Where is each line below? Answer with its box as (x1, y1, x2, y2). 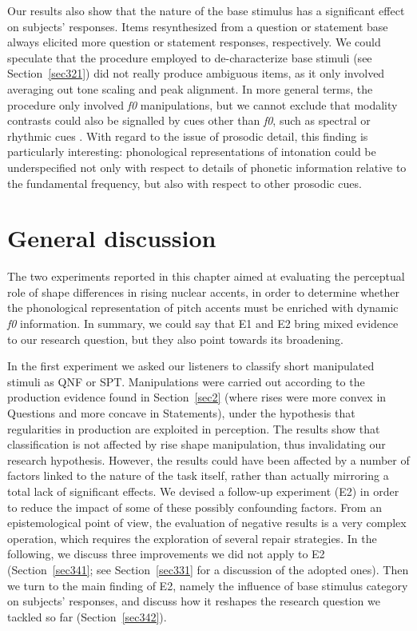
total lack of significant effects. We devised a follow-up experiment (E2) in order (7, 482, 399, 499)
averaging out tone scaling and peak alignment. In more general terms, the (7, 80, 373, 97)
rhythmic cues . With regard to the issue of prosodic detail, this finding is (7, 127, 368, 144)
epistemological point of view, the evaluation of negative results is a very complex (7, 514, 407, 531)
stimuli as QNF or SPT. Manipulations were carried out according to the (7, 373, 365, 389)
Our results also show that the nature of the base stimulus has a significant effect (7, 2, 405, 18)
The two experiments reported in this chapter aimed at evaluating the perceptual (7, 268, 405, 285)
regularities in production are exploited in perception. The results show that (7, 420, 380, 437)
